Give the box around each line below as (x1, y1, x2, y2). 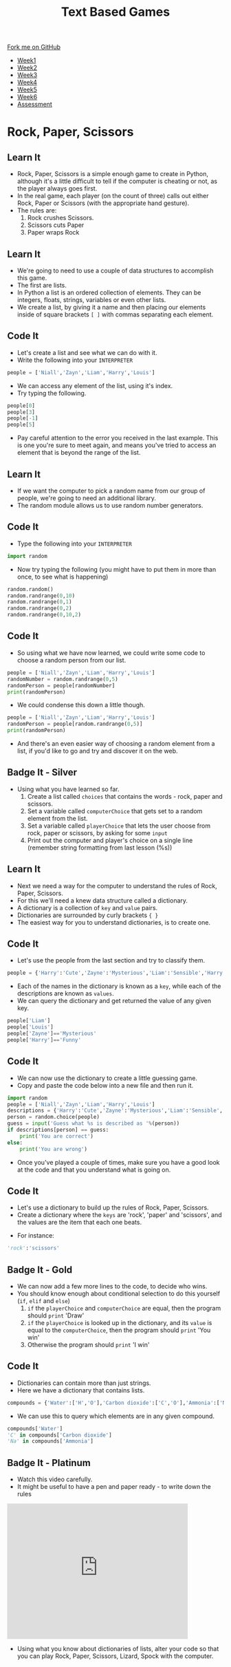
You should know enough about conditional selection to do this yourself (16, 1289, 221, 1298)
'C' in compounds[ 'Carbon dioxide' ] (7, 1432, 112, 1439)
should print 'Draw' (27, 1311, 85, 1320)
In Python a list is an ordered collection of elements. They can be (16, 288, 201, 297)
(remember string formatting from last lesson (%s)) (27, 843, 173, 852)
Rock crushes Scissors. (27, 214, 94, 222)
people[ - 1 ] (7, 415, 38, 422)
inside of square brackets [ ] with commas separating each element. (16, 310, 214, 319)
